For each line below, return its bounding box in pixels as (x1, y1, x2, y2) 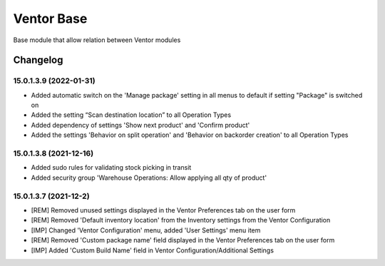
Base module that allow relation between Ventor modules (13, 36, 181, 44)
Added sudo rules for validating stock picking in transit (31, 163, 192, 172)
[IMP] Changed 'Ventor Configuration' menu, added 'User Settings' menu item (31, 225, 261, 235)
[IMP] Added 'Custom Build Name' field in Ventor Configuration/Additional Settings (31, 246, 274, 255)
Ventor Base (13, 11, 88, 26)
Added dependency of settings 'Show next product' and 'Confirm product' (31, 121, 250, 129)
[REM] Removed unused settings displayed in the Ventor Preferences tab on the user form (31, 205, 296, 214)
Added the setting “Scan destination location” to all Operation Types (31, 111, 232, 119)
